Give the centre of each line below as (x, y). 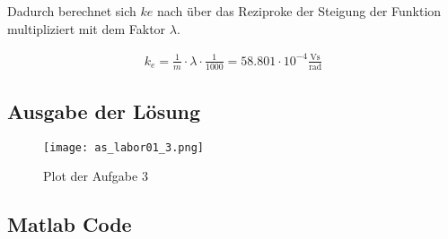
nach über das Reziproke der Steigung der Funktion (299, 11)
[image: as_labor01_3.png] (123, 147)
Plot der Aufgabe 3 (96, 176)
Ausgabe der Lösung (104, 111)
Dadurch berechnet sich (72, 11)
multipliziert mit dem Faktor (87, 28)
